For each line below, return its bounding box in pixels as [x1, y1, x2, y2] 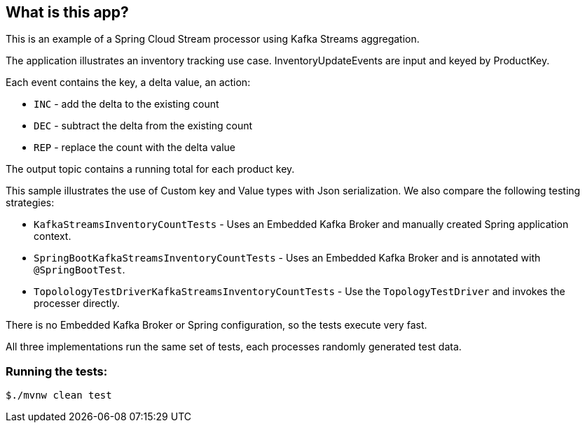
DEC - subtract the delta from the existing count [34, 120, 253, 132]
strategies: [6, 197, 55, 209]
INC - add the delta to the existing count [34, 98, 219, 110]
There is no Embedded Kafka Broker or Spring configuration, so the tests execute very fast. [6, 319, 427, 331]
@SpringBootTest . [34, 264, 125, 276]
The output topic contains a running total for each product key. [6, 163, 295, 176]
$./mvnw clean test [6, 390, 112, 401]
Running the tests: [6, 364, 108, 378]
